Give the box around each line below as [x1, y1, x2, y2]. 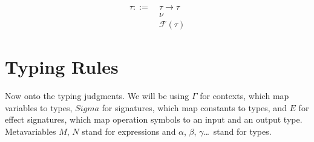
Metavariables [5, 125, 56, 137]
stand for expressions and [82, 125, 176, 137]
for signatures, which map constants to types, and [102, 101, 287, 114]
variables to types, [5, 101, 73, 114]
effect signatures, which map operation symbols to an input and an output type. [5, 113, 303, 126]
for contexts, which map [200, 89, 289, 102]
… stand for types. [203, 125, 272, 137]
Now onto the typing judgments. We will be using [5, 89, 189, 102]
